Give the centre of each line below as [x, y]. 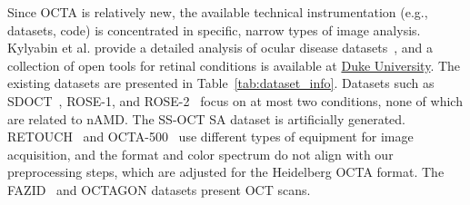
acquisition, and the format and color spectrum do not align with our [200, 154]
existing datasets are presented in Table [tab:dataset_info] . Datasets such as [221, 83]
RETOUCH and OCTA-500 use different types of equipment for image [210, 137]
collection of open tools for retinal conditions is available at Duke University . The [234, 65]
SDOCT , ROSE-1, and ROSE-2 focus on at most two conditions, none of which [235, 100]
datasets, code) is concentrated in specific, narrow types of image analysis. [214, 29]
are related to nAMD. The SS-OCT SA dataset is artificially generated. [207, 118]
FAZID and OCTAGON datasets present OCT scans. [159, 189]
